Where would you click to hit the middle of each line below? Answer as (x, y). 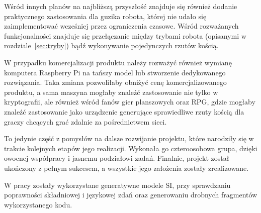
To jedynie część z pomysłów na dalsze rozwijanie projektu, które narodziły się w (129, 138)
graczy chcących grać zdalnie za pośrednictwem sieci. (85, 121)
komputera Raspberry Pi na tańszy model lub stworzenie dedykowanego (115, 72)
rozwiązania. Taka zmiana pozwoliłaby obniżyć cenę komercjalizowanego (115, 82)
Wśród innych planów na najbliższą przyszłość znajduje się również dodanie (121, 6)
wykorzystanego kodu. (38, 204)
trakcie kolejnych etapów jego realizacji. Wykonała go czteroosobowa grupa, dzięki (131, 148)
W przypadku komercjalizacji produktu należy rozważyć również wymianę (118, 62)
